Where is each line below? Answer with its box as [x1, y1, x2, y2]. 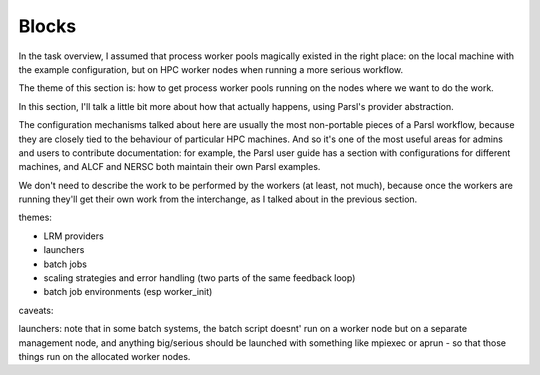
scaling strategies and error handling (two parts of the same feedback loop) [43, 272, 356, 284]
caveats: [18, 304, 54, 316]
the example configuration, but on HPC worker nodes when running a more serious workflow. [18, 63, 404, 75]
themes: [18, 211, 52, 224]
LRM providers [43, 230, 104, 242]
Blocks [18, 15, 77, 37]
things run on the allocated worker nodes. [18, 350, 191, 362]
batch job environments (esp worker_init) [43, 286, 213, 298]
